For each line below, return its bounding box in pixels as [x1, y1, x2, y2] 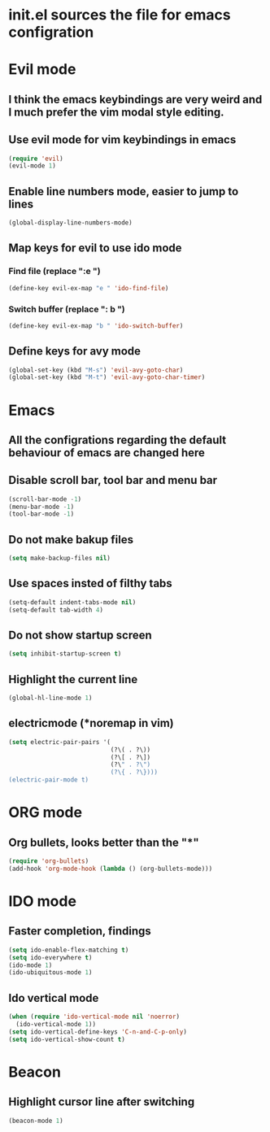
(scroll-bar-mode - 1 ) [8, 494, 82, 503]
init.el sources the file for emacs [8, 6, 231, 24]
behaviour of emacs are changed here [8, 446, 206, 459]
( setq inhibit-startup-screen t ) [8, 650, 122, 658]
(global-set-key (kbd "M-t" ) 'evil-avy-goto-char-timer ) [8, 373, 206, 381]
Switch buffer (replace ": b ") [8, 303, 126, 315]
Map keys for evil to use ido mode [8, 242, 182, 255]
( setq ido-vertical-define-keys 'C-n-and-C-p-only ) [8, 1027, 187, 1036]
